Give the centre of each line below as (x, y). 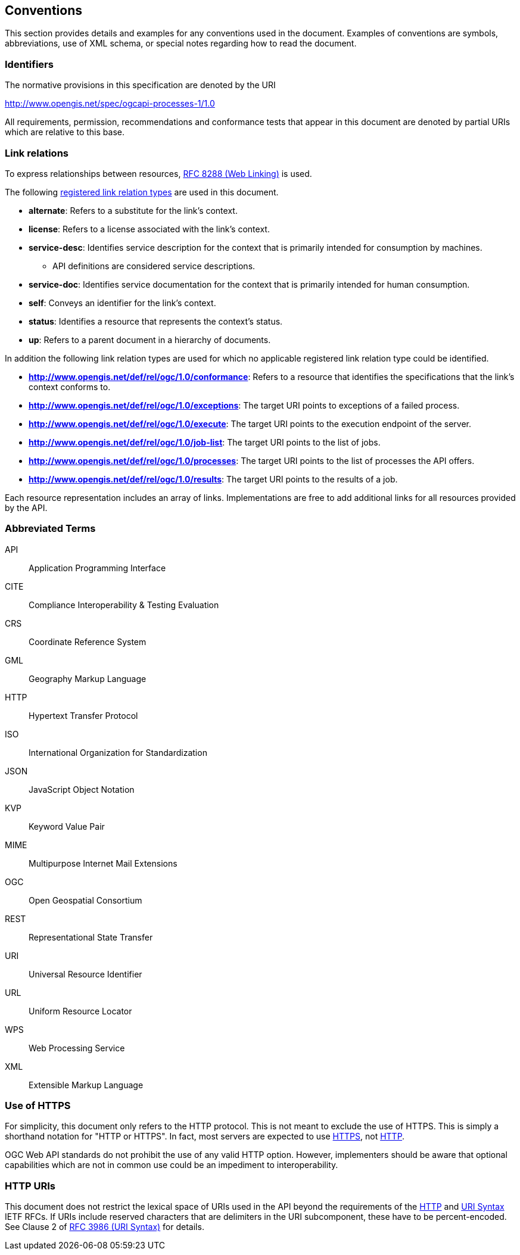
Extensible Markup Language (86, 1085)
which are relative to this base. (65, 132)
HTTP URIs (30, 1186)
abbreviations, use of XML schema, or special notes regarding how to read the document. (181, 43)
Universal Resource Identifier (85, 974)
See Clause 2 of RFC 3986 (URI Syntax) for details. (105, 1227)
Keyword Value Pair (67, 826)
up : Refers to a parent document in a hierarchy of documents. (150, 340)
